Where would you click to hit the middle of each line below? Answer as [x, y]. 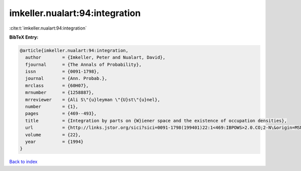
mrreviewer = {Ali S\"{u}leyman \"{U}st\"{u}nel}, [93, 100]
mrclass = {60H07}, [57, 85]
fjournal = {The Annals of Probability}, [84, 64]
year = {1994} [54, 142]
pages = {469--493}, [61, 114]
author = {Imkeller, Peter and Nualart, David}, [95, 57]
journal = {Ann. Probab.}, [66, 78]
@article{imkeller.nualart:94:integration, [74, 50]
